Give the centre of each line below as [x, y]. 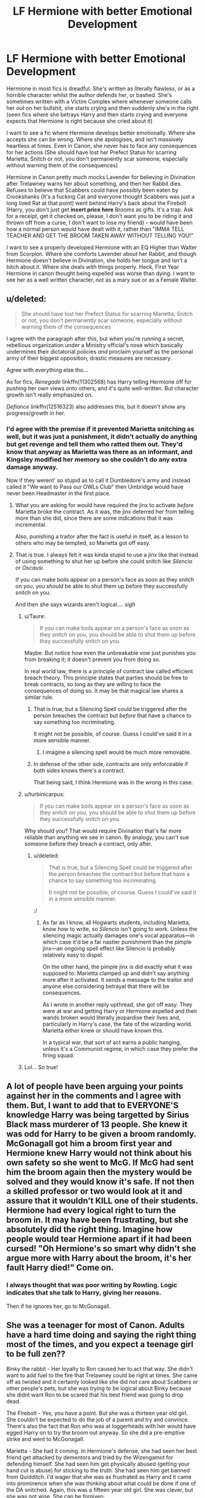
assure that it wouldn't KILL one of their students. [102, 1201]
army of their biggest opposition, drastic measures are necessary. [89, 358]
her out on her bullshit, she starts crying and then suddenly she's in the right [103, 108]
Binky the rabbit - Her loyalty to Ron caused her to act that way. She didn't [100, 1368]
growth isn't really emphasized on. [50, 395]
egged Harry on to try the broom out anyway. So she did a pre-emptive [95, 1432]
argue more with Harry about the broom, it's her [99, 1258]
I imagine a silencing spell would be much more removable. [117, 752]
